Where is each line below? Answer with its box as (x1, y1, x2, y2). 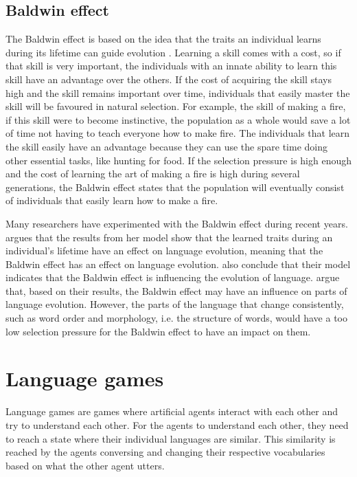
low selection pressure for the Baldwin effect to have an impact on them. (5, 324, 311, 338)
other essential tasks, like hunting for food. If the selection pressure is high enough (5, 153, 352, 167)
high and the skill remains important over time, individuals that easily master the (5, 85, 350, 100)
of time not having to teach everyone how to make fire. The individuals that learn (5, 126, 350, 140)
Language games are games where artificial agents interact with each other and (5, 404, 338, 419)
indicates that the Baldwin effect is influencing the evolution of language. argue (5, 270, 340, 285)
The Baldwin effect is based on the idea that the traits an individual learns (5, 32, 321, 46)
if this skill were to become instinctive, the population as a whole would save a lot (5, 112, 351, 126)
